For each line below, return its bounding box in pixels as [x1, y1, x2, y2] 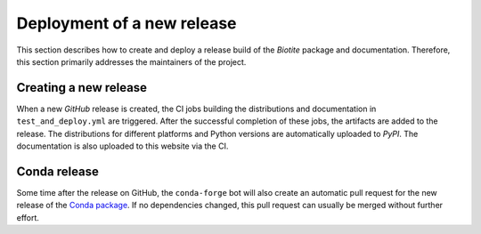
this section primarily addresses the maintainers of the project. [16, 56, 247, 67]
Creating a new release [16, 80, 147, 95]
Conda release [16, 164, 100, 179]
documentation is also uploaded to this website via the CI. [16, 141, 229, 151]
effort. [16, 212, 40, 222]
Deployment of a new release [16, 13, 237, 33]
